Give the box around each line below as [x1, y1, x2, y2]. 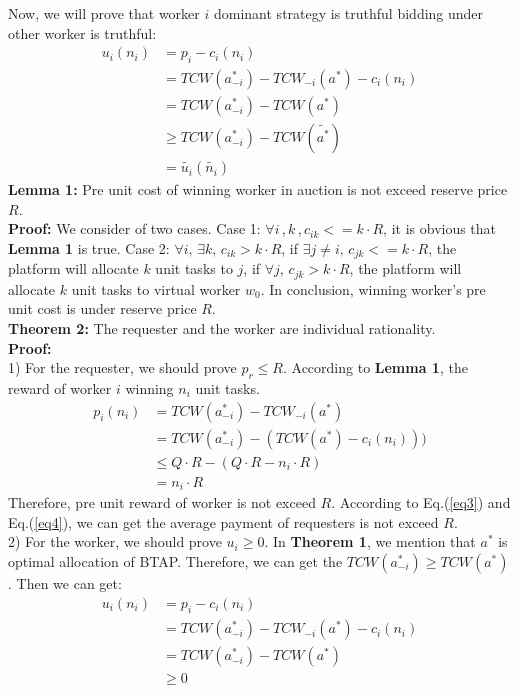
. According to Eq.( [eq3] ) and [331, 492, 511, 513]
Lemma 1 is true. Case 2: [8, 237, 170, 258]
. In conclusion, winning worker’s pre [260, 278, 486, 299]
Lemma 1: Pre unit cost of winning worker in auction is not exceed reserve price [8, 179, 508, 200]
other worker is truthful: [8, 22, 157, 43]
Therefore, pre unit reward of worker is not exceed [8, 492, 316, 513]
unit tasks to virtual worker [71, 278, 241, 299]
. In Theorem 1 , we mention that [264, 531, 476, 552]
